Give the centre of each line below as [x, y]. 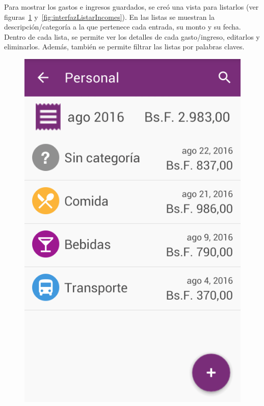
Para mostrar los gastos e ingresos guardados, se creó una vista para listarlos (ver [131, 7]
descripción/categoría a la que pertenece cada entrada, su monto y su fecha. [123, 27]
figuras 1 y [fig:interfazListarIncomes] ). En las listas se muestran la [110, 17]
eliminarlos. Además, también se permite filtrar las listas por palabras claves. [124, 47]
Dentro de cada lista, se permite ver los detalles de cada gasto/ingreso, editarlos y [132, 36]
